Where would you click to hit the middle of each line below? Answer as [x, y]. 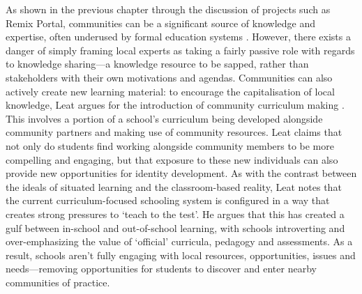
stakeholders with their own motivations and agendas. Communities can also [169, 77]
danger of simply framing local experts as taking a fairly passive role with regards [180, 50]
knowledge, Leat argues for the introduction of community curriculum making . [175, 105]
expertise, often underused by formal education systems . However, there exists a [178, 37]
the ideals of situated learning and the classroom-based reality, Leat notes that [174, 186]
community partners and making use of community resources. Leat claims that [174, 132]
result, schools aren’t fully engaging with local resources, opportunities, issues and [181, 255]
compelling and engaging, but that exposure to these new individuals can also [172, 159]
